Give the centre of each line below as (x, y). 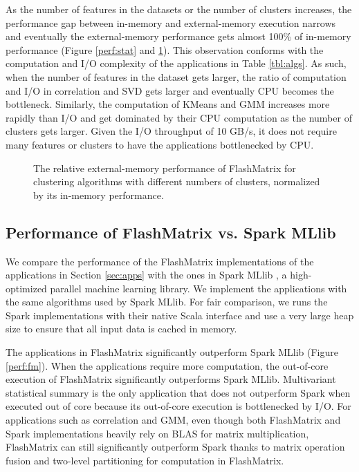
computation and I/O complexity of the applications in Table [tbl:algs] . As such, (176, 63)
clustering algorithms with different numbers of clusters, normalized (177, 181)
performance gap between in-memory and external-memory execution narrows (171, 22)
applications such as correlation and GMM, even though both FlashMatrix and (173, 420)
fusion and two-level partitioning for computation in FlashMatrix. (145, 460)
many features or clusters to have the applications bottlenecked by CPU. (160, 144)
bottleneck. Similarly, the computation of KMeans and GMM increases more (168, 104)
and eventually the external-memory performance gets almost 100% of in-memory (178, 36)
